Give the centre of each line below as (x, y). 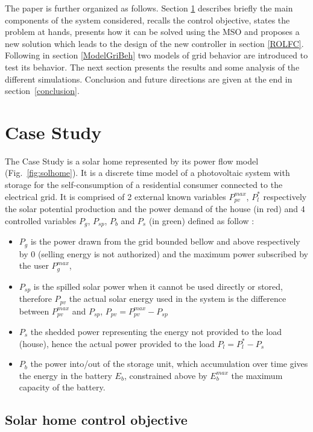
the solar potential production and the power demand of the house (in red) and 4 (155, 209)
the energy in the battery (65, 375)
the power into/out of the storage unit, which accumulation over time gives (169, 364)
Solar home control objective (96, 420)
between (34, 311)
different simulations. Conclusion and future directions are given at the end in (149, 79)
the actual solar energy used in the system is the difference (178, 299)
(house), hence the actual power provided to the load (117, 343)
